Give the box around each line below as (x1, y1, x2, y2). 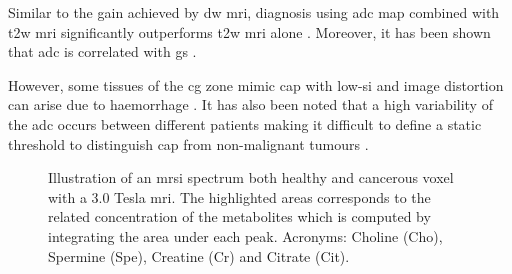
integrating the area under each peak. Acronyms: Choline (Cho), (48, 225, 443, 246)
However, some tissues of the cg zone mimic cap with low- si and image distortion (8, 74, 504, 95)
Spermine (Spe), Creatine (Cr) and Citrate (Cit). (48, 245, 350, 266)
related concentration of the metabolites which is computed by (48, 206, 431, 227)
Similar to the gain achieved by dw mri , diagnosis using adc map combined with (8, 2, 500, 22)
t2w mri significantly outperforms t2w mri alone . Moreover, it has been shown (8, 21, 491, 42)
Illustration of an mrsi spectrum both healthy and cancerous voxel (48, 167, 454, 188)
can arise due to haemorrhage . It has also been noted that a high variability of (8, 94, 493, 115)
